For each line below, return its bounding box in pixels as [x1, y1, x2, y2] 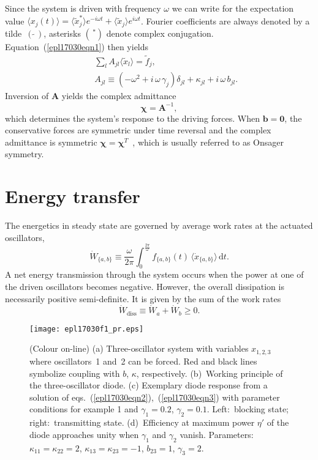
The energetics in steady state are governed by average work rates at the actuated [5, 219, 313, 232]
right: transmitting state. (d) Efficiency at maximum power [29, 416, 255, 429]
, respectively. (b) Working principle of [136, 366, 283, 379]
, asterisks [44, 26, 81, 39]
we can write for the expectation [172, 2, 294, 14]
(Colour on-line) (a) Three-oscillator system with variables [29, 342, 249, 355]
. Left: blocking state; [206, 402, 289, 415]
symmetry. [5, 147, 44, 160]
